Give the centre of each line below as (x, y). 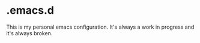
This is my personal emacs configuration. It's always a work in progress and (100, 27)
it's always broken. (29, 33)
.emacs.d (30, 10)
